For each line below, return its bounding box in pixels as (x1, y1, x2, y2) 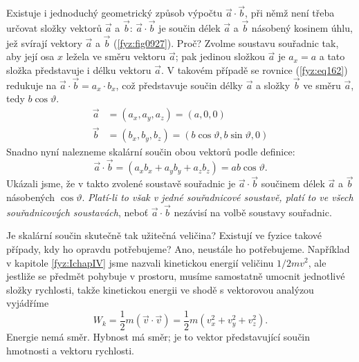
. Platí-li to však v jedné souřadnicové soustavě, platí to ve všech (82, 189, 353, 204)
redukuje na (6, 77, 57, 92)
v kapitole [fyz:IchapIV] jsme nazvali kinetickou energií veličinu (6, 255, 274, 269)
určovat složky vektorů (6, 21, 102, 35)
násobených (6, 189, 55, 204)
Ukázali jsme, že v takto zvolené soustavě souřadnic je (6, 176, 236, 191)
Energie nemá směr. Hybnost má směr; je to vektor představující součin (6, 329, 311, 343)
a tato (319, 49, 345, 64)
